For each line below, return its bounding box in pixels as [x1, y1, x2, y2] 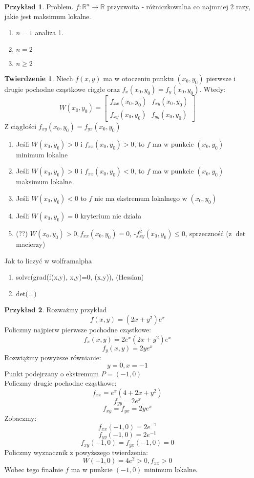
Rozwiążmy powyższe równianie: [4, 352, 101, 363]
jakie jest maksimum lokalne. [4, 11, 91, 21]
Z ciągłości [4, 121, 37, 131]
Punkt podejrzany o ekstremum [4, 368, 99, 378]
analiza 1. [35, 27, 63, 38]
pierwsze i [206, 73, 236, 83]
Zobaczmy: [4, 413, 37, 423]
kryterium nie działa [80, 211, 142, 221]
